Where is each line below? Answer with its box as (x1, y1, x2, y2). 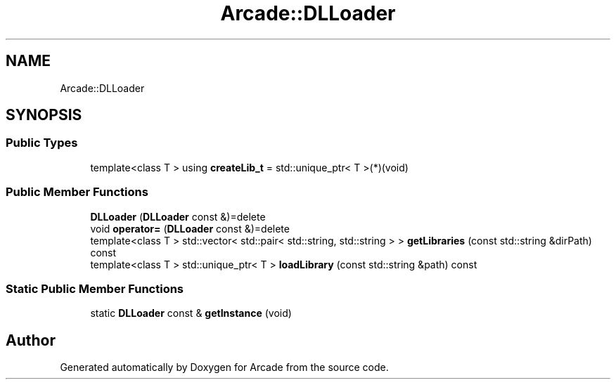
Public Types (6, 136, 78, 150)
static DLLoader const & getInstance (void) (90, 307, 292, 320)
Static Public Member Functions (6, 281, 184, 296)
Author (6, 331, 56, 349)
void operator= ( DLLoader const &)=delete (90, 222, 290, 235)
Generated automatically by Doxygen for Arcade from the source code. (60, 361, 389, 374)
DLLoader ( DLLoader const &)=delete (90, 210, 266, 223)
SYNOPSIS (6, 106, 82, 124)
